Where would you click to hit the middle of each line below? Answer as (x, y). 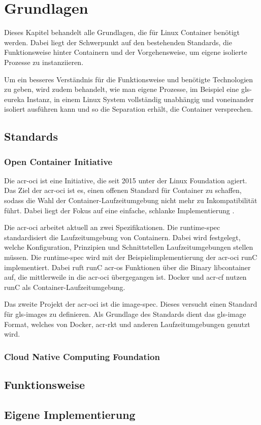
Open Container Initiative (58, 161)
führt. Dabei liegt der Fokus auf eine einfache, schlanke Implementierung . (119, 210)
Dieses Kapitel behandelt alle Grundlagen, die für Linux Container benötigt (122, 32)
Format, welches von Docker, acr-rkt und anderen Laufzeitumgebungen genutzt (127, 324)
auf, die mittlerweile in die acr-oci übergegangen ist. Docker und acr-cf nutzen (125, 277)
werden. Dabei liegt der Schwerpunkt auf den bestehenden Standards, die (118, 42)
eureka (14, 99)
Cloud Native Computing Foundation (82, 356)
